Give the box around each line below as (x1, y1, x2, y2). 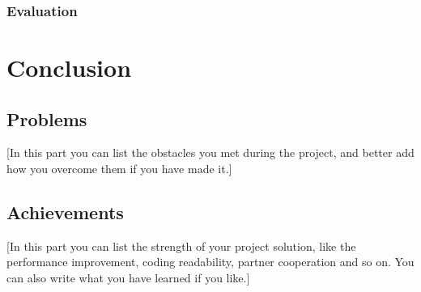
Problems (6, 106, 87, 131)
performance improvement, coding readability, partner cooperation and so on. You (6, 253, 415, 270)
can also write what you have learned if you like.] (6, 269, 250, 286)
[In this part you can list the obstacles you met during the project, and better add (6, 144, 415, 161)
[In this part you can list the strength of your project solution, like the (6, 237, 356, 254)
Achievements (6, 200, 124, 224)
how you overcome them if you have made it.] (6, 160, 232, 177)
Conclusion (6, 51, 132, 84)
